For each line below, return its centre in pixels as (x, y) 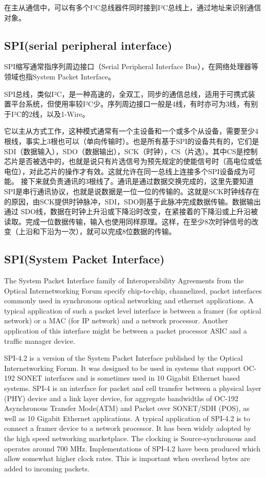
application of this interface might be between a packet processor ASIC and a (126, 331)
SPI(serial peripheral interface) (88, 45)
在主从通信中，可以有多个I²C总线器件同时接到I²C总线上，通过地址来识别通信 (133, 7)
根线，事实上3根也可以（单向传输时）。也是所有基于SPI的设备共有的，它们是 (132, 141)
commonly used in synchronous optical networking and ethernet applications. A (129, 300)
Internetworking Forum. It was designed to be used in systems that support (123, 368)
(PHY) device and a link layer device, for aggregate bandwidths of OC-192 (121, 398)
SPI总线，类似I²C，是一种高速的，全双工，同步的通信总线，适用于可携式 (126, 94)
